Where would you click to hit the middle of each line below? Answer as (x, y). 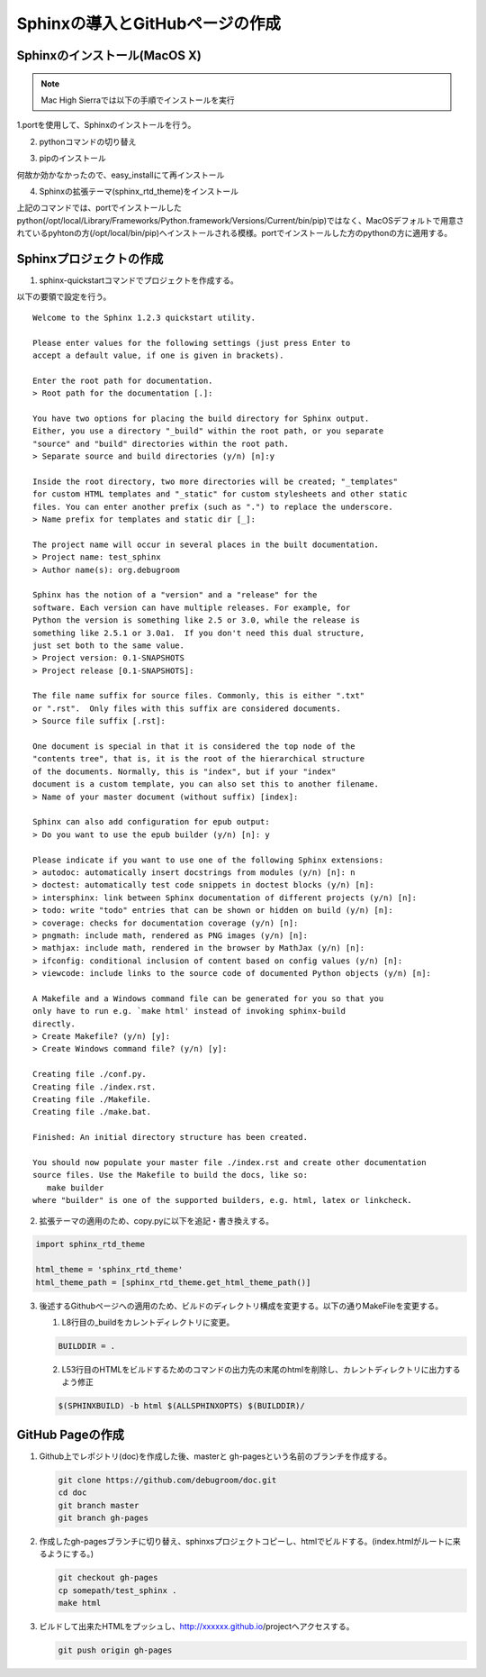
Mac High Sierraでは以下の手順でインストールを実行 (138, 100)
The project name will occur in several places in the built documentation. (206, 544)
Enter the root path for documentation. (123, 380)
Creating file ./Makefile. (92, 1099)
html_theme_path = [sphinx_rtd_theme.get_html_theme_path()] (173, 1282)
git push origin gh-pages (115, 1650)
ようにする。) (70, 1554)
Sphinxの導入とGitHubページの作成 (149, 23)
